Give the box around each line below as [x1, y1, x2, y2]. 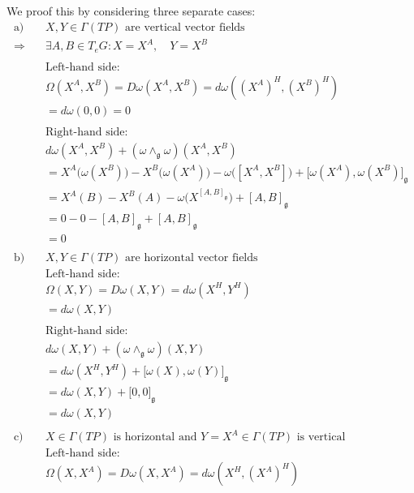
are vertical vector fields [125, 21, 245, 33]
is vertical [296, 431, 346, 444]
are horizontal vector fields [125, 251, 258, 264]
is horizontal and [113, 431, 197, 444]
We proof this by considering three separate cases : [6, 2, 256, 19]
